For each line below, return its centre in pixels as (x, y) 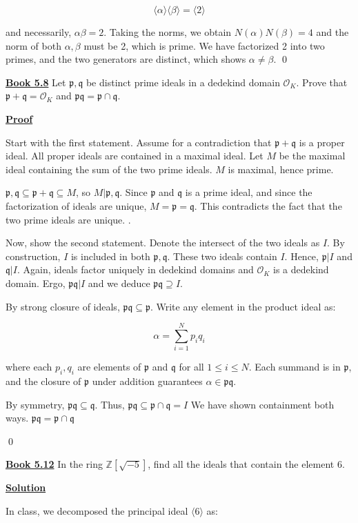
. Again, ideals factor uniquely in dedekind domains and (135, 269)
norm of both (33, 45)
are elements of (109, 367)
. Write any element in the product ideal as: (243, 306)
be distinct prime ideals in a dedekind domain (183, 82)
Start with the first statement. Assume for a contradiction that (139, 142)
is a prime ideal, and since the (249, 192)
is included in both (110, 256)
